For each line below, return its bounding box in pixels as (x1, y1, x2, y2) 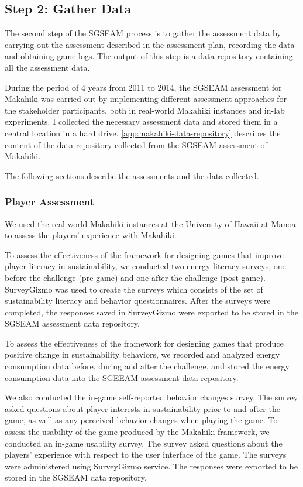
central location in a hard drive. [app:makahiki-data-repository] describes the (5, 126, 281, 139)
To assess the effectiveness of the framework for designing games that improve (5, 248, 284, 260)
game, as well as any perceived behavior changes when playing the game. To (5, 414, 278, 426)
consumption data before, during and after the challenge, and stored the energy (5, 360, 290, 372)
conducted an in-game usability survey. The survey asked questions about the (5, 437, 283, 449)
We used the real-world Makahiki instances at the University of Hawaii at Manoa (5, 217, 296, 229)
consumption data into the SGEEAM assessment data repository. (5, 371, 239, 383)
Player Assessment (5, 194, 94, 209)
